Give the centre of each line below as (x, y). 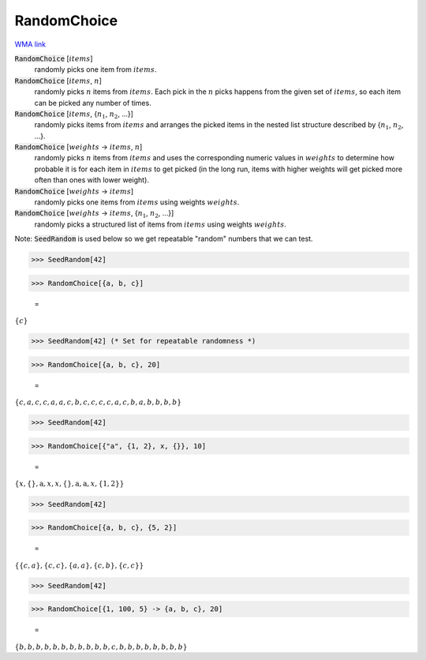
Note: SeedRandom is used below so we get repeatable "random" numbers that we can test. (164, 239)
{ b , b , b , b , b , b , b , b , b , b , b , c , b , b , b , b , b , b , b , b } (101, 647)
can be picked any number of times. (93, 103)
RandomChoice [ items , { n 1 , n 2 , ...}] (74, 114)
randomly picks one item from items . (95, 69)
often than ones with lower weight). (92, 180)
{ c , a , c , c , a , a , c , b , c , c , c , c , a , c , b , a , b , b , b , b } (98, 402)
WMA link (30, 44)
